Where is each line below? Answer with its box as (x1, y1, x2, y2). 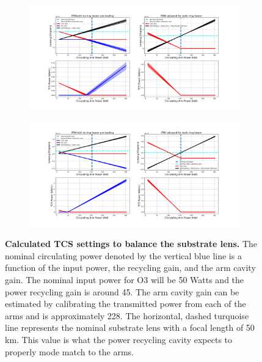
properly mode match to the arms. (5, 345, 134, 358)
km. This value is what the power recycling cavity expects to (5, 333, 233, 345)
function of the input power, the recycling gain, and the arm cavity (5, 261, 256, 274)
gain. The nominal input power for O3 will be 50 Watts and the (5, 273, 244, 286)
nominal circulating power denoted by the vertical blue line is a (5, 249, 242, 262)
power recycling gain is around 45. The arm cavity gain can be (5, 285, 239, 298)
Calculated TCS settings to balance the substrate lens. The (5, 237, 258, 250)
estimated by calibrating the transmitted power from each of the (5, 297, 246, 310)
